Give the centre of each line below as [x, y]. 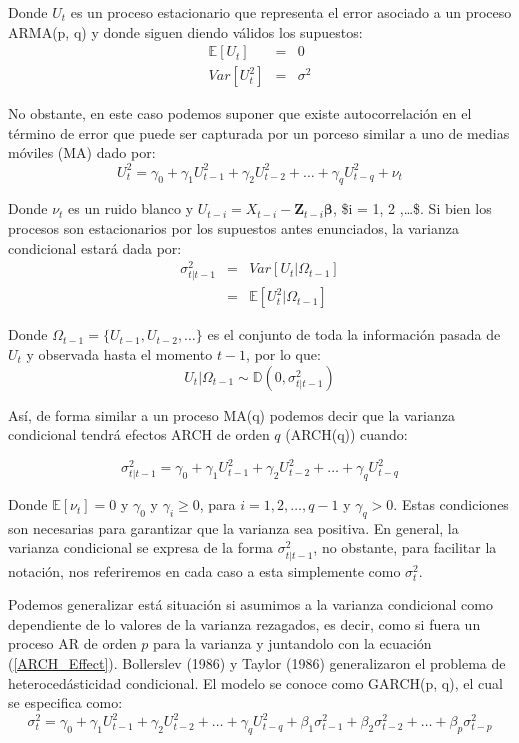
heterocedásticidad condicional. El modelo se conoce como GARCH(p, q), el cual [255, 682]
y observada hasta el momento [119, 354]
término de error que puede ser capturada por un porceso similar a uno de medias [259, 132]
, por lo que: [283, 354]
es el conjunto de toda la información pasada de [354, 334]
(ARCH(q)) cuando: [346, 434]
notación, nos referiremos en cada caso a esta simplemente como [204, 570]
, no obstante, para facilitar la [405, 547]
